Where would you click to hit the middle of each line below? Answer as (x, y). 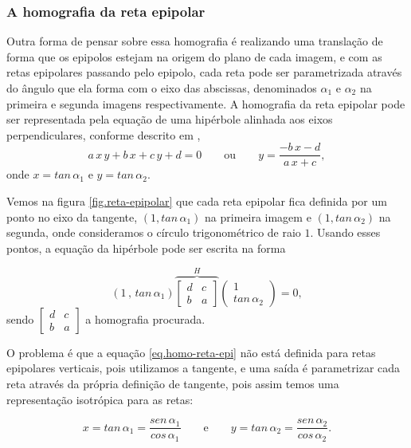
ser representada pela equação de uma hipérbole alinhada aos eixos (170, 119)
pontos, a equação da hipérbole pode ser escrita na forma (146, 248)
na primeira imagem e (258, 216)
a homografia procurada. (145, 318)
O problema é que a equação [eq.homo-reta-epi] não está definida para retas (191, 352)
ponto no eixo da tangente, (72, 216)
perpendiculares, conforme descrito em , (104, 134)
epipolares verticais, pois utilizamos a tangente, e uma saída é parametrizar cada (204, 368)
